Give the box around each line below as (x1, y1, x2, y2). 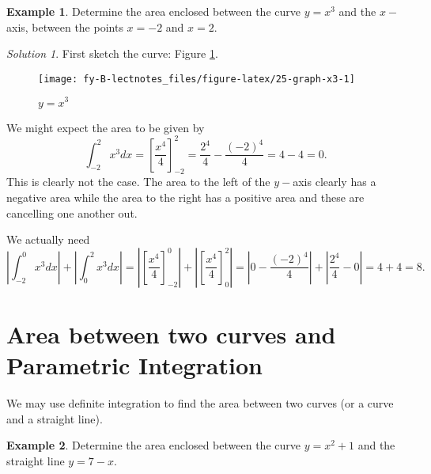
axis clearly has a (293, 173, 376, 190)
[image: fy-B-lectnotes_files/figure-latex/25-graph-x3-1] (38, 73, 355, 85)
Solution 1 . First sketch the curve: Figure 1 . (6, 45, 218, 62)
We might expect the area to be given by (6, 119, 205, 135)
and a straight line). (6, 410, 103, 427)
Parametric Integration (6, 349, 263, 381)
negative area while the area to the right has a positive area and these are (6, 189, 365, 205)
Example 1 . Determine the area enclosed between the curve (6, 3, 301, 19)
